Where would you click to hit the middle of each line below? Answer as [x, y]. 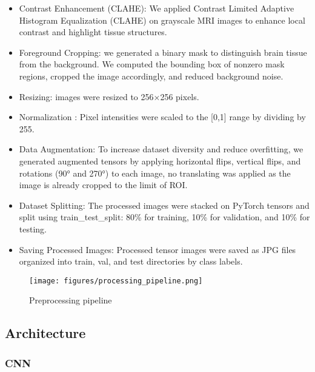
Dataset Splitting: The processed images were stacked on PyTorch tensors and [164, 205]
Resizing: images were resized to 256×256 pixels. [109, 96]
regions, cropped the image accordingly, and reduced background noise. [151, 76]
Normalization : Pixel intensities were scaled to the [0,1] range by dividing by [162, 117]
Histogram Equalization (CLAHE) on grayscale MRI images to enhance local [162, 20]
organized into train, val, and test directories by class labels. [131, 261]
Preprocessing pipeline [71, 300]
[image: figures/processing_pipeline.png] [116, 281]
